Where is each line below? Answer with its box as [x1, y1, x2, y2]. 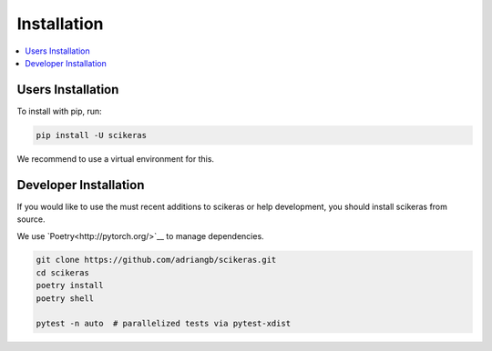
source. [16, 214, 46, 225]
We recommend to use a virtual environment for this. [16, 153, 214, 164]
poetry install [36, 280, 104, 291]
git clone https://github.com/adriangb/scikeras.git [36, 255, 277, 266]
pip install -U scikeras [36, 130, 148, 140]
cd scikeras [36, 267, 90, 277]
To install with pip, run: [16, 105, 102, 116]
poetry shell [36, 293, 95, 304]
